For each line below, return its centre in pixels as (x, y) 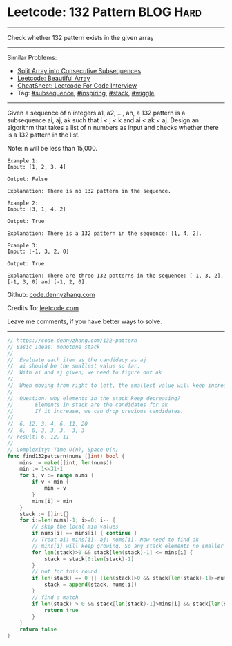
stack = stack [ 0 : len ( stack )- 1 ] (89, 559)
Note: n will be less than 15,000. (52, 148)
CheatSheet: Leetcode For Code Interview (77, 85)
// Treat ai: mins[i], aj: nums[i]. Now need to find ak (115, 540)
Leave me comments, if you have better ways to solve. (85, 321)
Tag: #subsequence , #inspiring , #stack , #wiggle (86, 93)
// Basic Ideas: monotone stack (54, 347)
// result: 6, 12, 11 (38, 437)
